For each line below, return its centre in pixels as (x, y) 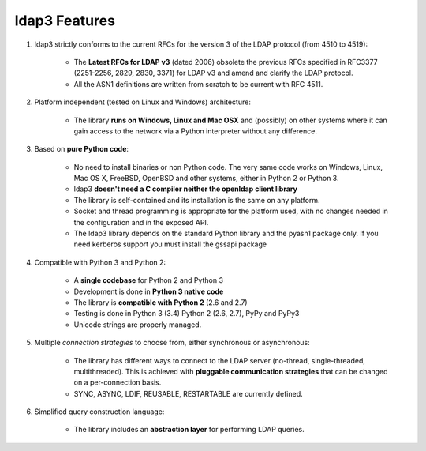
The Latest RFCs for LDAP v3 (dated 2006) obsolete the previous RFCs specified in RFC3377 (226, 62)
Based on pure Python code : (82, 149)
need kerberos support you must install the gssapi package (170, 244)
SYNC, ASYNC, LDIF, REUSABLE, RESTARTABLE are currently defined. (188, 393)
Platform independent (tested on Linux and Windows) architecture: (143, 102)
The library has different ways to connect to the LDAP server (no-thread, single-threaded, (220, 360)
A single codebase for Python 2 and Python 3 (149, 280)
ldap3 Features (65, 21)
